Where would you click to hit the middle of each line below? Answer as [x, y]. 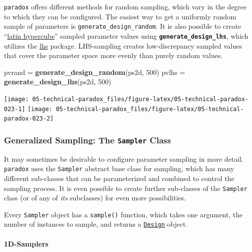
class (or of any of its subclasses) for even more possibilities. [95, 198]
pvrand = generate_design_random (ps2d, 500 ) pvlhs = [95, 72]
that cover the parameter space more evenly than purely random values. [113, 55]
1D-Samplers [26, 243]
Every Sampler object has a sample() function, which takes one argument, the [123, 214]
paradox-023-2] [29, 119]
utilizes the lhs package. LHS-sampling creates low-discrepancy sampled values [123, 45]
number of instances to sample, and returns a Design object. [96, 224]
